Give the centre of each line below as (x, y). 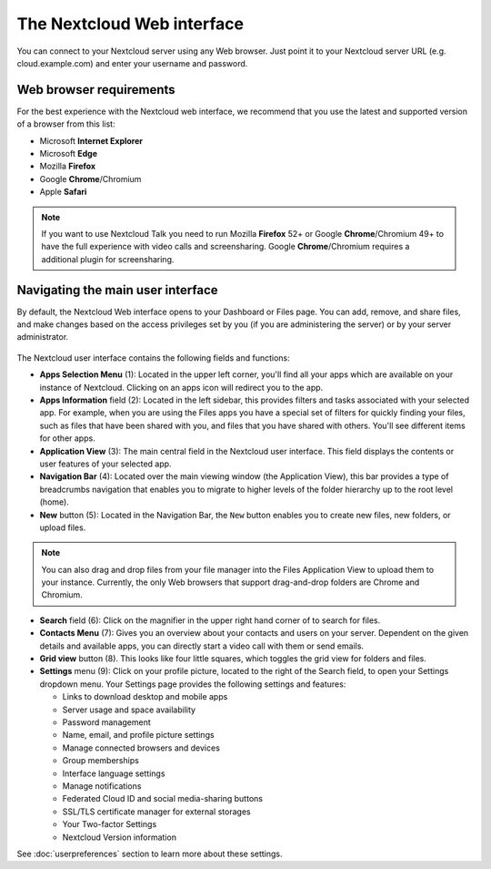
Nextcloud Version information (120, 837)
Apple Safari (63, 192)
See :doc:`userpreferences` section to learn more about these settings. (150, 854)
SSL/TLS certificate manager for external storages (156, 812)
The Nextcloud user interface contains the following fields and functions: (153, 358)
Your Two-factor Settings (110, 824)
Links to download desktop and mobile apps (145, 697)
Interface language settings (114, 773)
